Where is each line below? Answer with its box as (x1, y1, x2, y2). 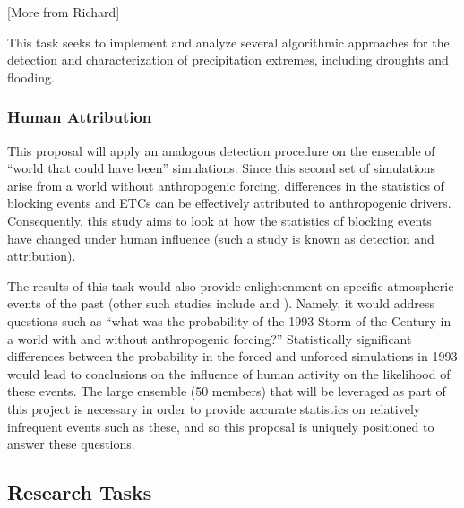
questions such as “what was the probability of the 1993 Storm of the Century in (7, 311, 451, 330)
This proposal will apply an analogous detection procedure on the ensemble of (7, 141, 435, 159)
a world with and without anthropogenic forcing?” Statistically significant (7, 329, 412, 348)
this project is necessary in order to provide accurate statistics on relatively (7, 399, 421, 418)
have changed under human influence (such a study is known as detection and (7, 228, 434, 247)
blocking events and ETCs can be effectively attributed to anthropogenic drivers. (7, 194, 451, 212)
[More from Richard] (7, 3, 120, 21)
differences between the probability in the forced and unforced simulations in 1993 (7, 347, 458, 366)
